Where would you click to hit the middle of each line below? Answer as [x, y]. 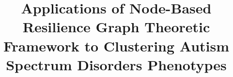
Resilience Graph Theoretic [116, 27]
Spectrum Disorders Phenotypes [116, 64]
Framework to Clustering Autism [116, 45]
